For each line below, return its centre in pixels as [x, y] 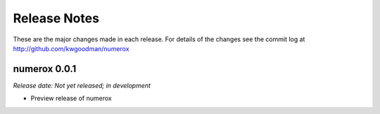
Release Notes [56, 18]
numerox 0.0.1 [45, 69]
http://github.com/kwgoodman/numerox [71, 48]
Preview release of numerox [71, 99]
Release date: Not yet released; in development [82, 85]
